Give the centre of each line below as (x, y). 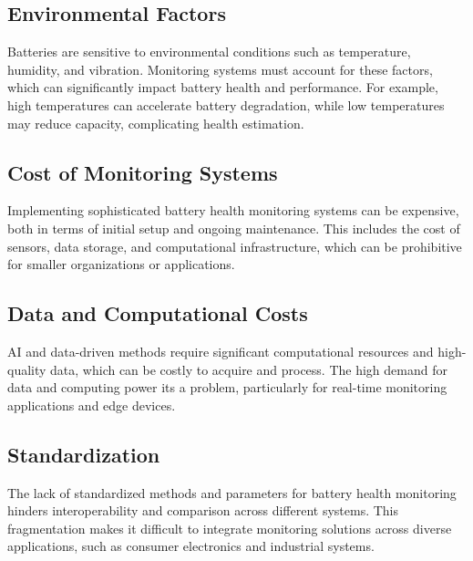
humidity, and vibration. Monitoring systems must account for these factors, (220, 69)
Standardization (84, 454)
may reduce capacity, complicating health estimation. (156, 123)
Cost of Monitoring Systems (143, 172)
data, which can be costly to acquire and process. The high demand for (249, 369)
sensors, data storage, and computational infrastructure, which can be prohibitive (235, 246)
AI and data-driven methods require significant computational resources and (221, 351)
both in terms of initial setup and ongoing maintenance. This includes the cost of (234, 228)
